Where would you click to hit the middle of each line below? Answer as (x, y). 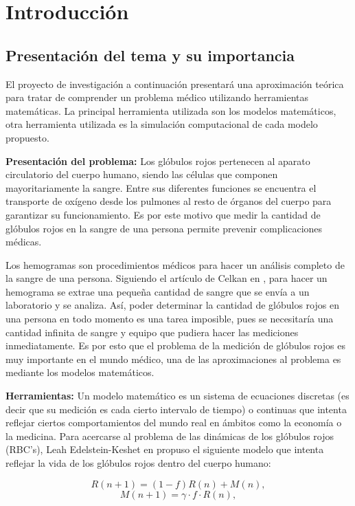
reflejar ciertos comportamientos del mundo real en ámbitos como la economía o (174, 422)
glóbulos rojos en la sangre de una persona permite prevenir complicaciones (164, 228)
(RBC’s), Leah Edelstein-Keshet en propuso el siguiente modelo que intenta (165, 449)
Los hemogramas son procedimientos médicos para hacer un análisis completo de (175, 264)
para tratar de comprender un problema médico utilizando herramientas (157, 97)
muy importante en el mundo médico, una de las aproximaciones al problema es (173, 359)
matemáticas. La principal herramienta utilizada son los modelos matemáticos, (171, 110)
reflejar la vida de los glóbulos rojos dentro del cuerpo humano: (138, 463)
